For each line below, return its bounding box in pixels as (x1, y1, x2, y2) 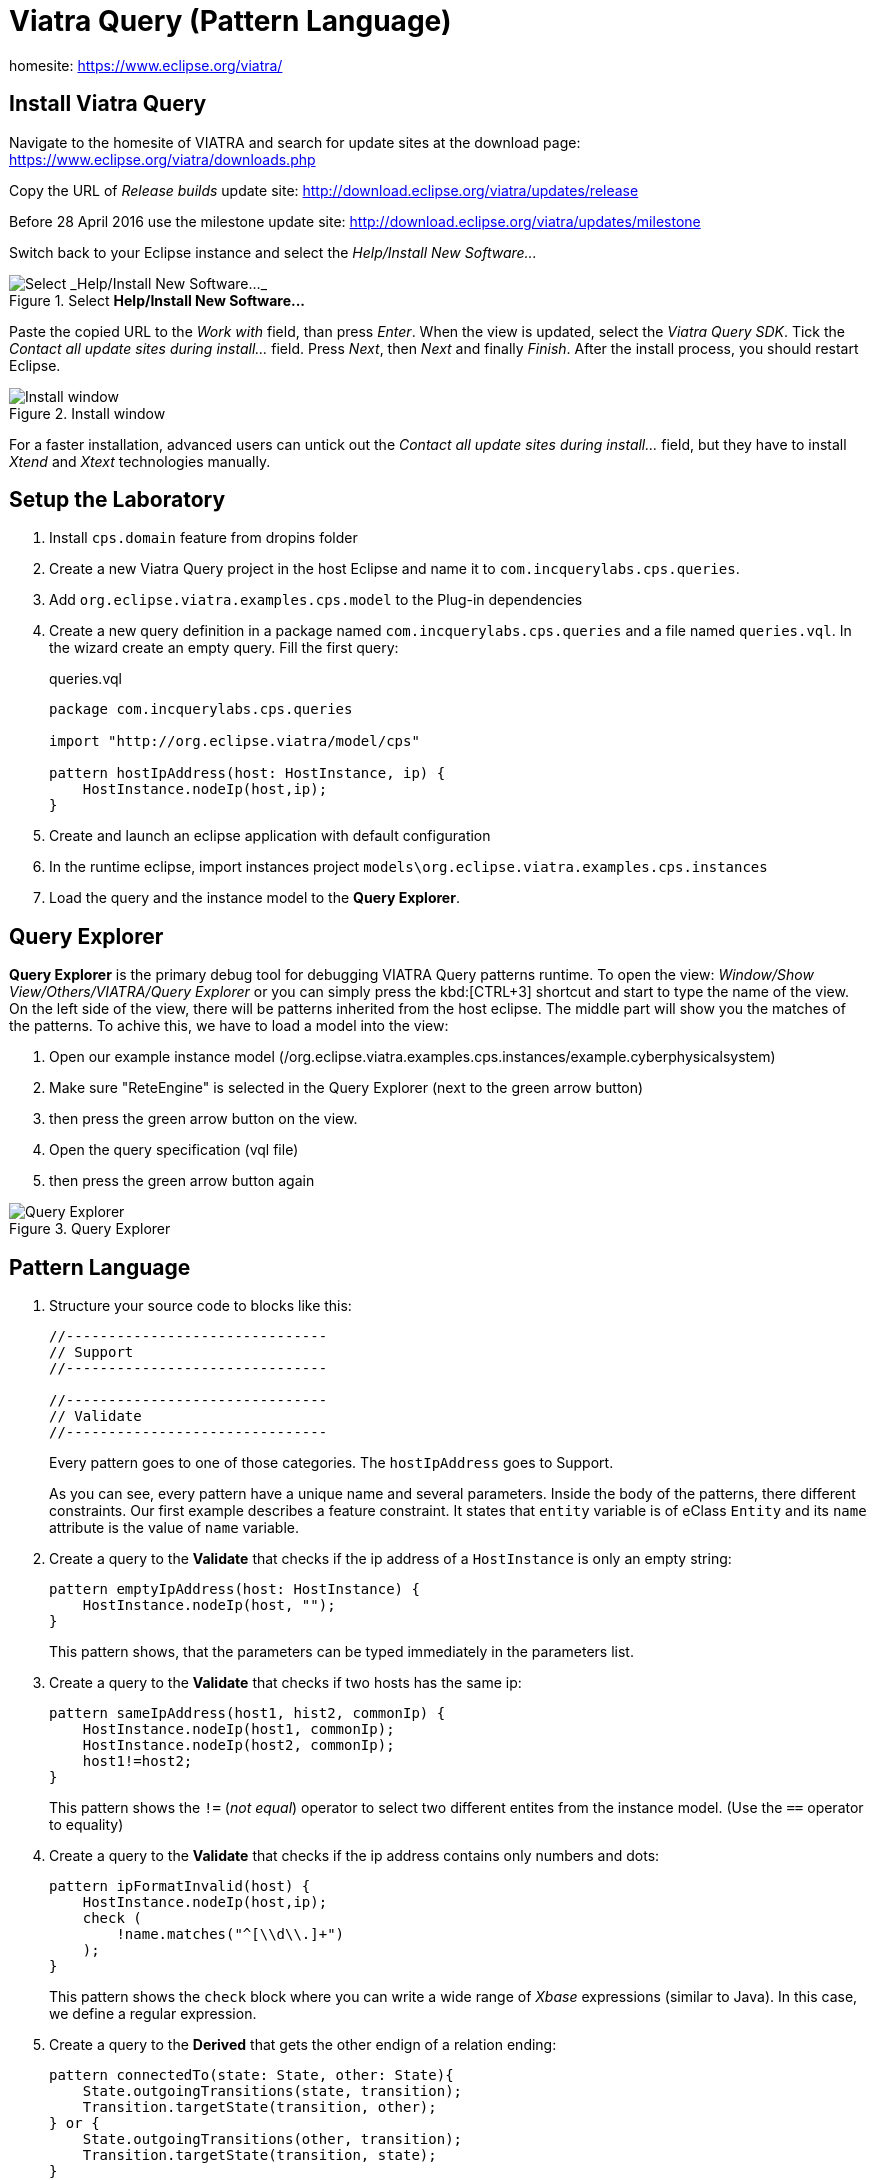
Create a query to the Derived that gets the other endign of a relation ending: (49, 2036, 557, 2054)
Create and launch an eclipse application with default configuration (49, 827, 491, 845)
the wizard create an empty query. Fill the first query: (49, 639, 399, 657)
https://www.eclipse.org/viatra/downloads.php (9, 150, 316, 168)
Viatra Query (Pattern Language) (9, 4, 452, 38)
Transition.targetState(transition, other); (82, 2099, 437, 2116)
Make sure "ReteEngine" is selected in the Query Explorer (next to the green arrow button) (49, 1079, 644, 1097)
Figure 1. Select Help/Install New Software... (9, 291, 306, 309)
